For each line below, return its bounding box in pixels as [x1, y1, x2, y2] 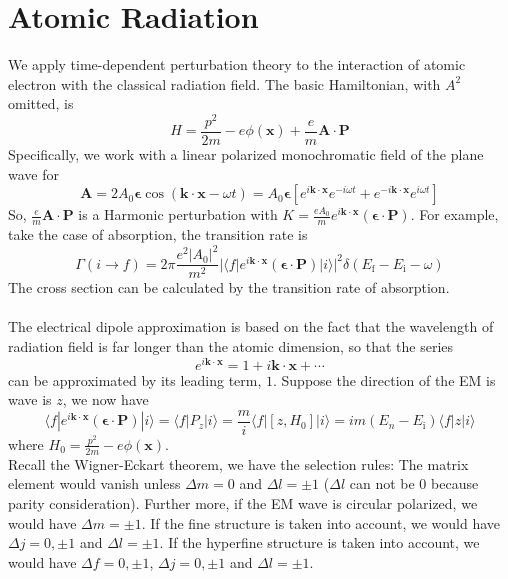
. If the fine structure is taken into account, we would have [141, 512, 501, 533]
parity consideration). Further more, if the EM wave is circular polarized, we [8, 492, 478, 513]
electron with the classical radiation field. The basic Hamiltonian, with [8, 73, 441, 94]
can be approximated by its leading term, [8, 369, 262, 390]
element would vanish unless [8, 473, 181, 494]
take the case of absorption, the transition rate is [8, 224, 308, 245]
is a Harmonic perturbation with [78, 204, 278, 225]
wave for [8, 163, 59, 184]
